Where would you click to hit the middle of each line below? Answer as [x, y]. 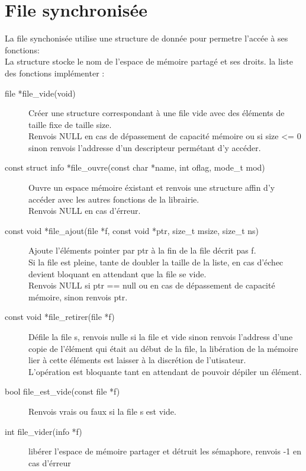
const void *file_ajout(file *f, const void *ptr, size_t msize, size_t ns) [132, 230]
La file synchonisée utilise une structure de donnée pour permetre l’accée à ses [146, 38]
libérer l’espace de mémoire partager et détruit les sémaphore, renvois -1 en [165, 451]
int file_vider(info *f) [44, 431]
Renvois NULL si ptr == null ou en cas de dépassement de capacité [152, 285]
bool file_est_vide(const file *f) [62, 391]
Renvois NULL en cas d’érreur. [85, 211]
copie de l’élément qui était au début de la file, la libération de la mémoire [163, 348]
